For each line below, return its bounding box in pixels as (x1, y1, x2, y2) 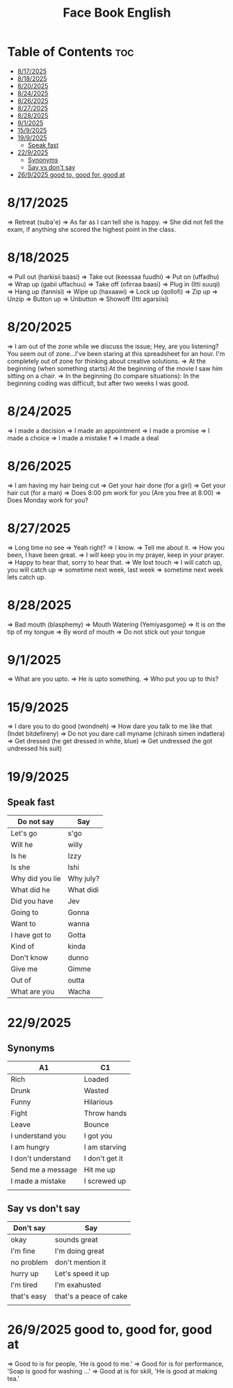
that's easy (10, 1291, 47, 1301)
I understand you (10, 1131, 66, 1141)
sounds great (54, 1235, 99, 1245)
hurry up (10, 1269, 40, 1279)
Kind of (10, 942, 35, 951)
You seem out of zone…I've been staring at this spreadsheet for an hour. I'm (7, 349, 225, 357)
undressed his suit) (7, 744, 63, 752)
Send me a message (10, 1165, 78, 1175)
